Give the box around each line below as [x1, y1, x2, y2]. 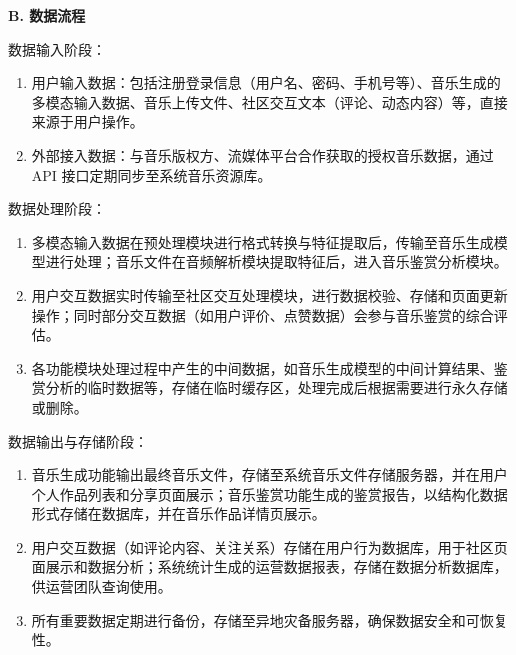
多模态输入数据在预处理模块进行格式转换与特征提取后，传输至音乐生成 [31, 231, 494, 252]
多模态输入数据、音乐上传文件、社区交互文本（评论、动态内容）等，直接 [31, 91, 508, 112]
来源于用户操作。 [31, 111, 144, 132]
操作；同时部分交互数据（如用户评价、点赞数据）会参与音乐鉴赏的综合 [31, 304, 494, 325]
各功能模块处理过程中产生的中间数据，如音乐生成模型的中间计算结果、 [31, 357, 494, 378]
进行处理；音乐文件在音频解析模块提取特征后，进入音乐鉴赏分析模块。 [45, 251, 508, 272]
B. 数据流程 [8, 5, 86, 25]
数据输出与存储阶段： [8, 430, 148, 451]
